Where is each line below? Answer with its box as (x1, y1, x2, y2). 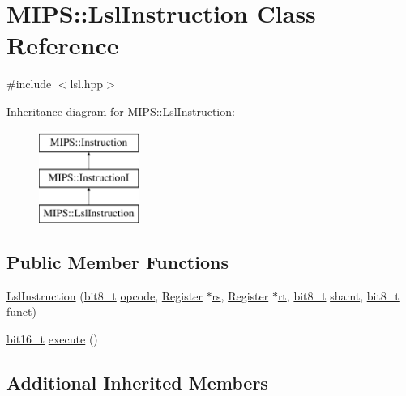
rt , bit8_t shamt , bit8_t (277, 287, 400, 304)
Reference (6, 28, 119, 62)
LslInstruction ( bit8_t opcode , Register (6, 287, 203, 304)
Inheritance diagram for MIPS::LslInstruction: (6, 102, 235, 119)
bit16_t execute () (6, 330, 98, 347)
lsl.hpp (70, 75, 104, 92)
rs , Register (212, 287, 269, 304)
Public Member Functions (6, 249, 229, 274)
